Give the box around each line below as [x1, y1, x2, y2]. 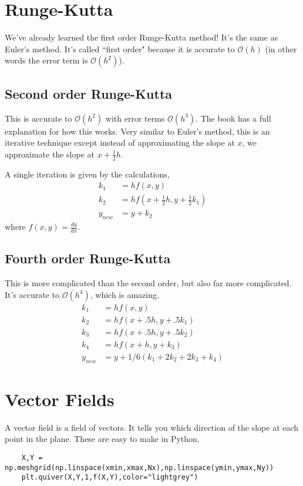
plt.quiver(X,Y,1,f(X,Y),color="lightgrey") [21, 473, 198, 482]
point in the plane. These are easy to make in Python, [5, 433, 200, 445]
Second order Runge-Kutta [5, 84, 173, 102]
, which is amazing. [90, 288, 159, 300]
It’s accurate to [5, 288, 60, 300]
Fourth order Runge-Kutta [5, 249, 171, 267]
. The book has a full [196, 112, 271, 124]
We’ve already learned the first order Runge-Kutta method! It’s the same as [5, 31, 278, 43]
